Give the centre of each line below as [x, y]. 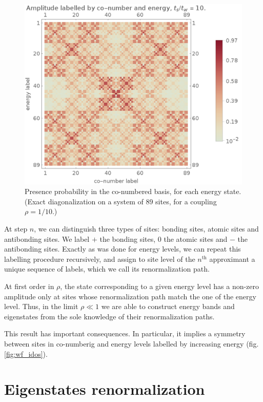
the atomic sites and [196, 238]
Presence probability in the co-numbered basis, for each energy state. [133, 191]
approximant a [232, 259]
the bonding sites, [128, 238]
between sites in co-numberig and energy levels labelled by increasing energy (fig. [131, 344]
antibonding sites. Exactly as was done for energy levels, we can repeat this [123, 249]
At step [16, 229]
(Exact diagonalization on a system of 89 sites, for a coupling [121, 201]
